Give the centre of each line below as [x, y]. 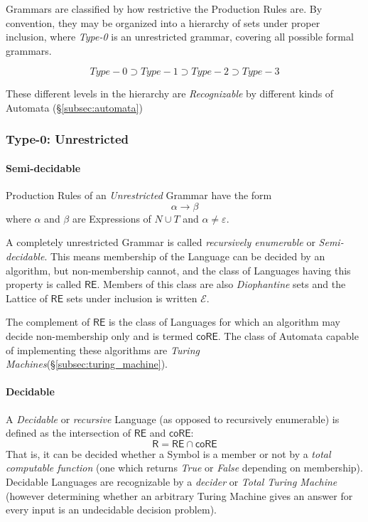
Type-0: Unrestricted [67, 139]
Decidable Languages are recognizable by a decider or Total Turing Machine [172, 481]
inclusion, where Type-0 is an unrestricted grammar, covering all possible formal [180, 37]
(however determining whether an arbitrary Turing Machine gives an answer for [179, 495]
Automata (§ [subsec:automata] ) [74, 107]
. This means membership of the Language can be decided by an [185, 256]
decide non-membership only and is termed [99, 335]
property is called [44, 284]
